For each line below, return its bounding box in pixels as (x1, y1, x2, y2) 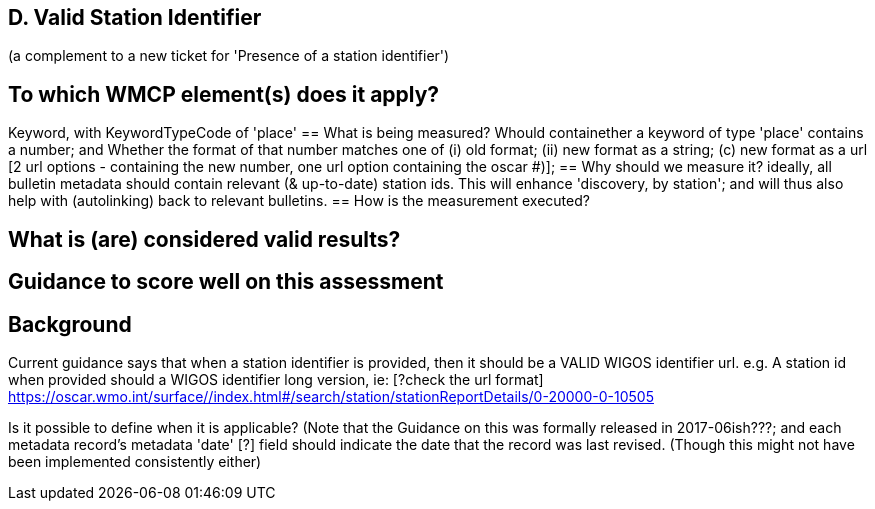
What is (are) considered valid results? (8, 226, 401, 252)
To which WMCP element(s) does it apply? (8, 81, 440, 107)
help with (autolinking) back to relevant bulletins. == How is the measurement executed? (8, 192, 590, 210)
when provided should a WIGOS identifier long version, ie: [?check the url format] (8, 370, 544, 388)
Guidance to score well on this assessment (8, 269, 444, 295)
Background (8, 311, 132, 337)
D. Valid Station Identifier (8, 5, 262, 30)
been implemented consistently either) (8, 452, 262, 470)
